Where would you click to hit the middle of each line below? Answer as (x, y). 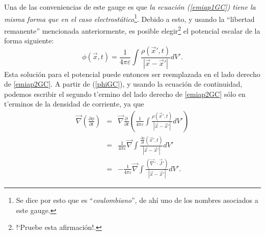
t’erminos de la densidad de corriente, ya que (74, 104)
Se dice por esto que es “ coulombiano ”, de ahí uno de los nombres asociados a (137, 200)
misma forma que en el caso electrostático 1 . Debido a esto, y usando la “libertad (129, 18)
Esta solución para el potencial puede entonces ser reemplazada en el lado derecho (132, 74)
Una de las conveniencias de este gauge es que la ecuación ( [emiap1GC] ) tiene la (130, 7)
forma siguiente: (29, 41)
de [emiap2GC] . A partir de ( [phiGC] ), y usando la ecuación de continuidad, (123, 84)
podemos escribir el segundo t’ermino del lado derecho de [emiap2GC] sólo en (125, 94)
